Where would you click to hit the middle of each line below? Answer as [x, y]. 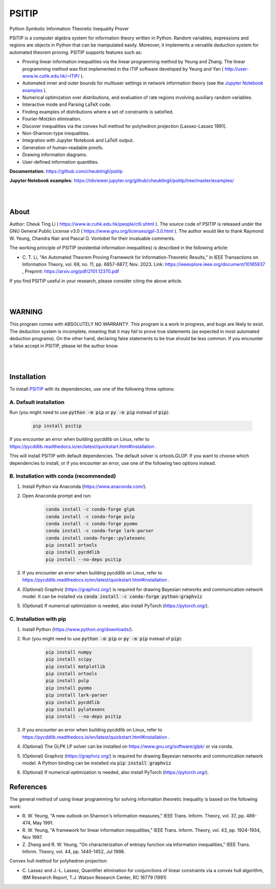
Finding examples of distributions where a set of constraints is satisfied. [98, 112]
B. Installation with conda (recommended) [63, 476]
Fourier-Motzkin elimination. [52, 119]
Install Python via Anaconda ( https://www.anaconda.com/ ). [84, 486]
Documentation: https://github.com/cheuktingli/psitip [66, 171]
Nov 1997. [32, 837]
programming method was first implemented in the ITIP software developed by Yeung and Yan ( [123, 69]
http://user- [237, 69]
